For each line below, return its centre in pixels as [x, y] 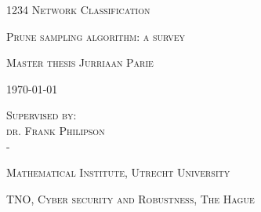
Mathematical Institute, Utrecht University [118, 172]
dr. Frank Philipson [56, 130]
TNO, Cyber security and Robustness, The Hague [130, 198]
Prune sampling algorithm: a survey [96, 36]
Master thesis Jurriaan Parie [80, 62]
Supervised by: [42, 115]
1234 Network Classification [78, 9]
